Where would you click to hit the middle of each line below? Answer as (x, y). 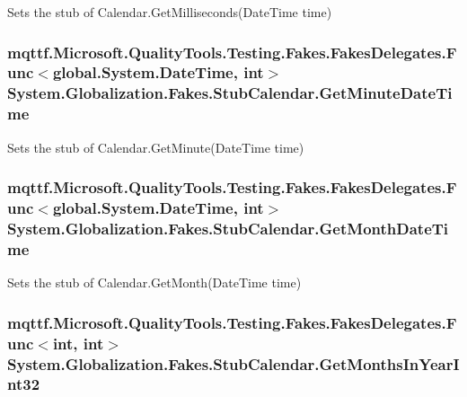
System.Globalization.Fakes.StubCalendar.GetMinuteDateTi (230, 93)
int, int (78, 343)
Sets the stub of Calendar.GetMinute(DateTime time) (156, 147)
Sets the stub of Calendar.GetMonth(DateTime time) (154, 282)
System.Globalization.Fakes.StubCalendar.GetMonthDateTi (228, 228)
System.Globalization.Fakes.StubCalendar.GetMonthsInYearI (233, 363)
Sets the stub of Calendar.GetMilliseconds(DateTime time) (170, 12)
